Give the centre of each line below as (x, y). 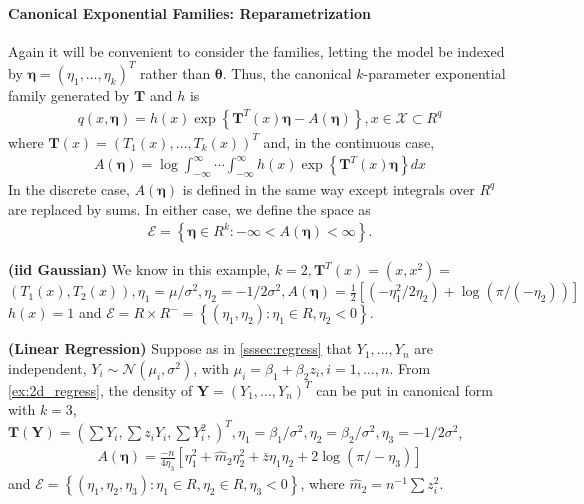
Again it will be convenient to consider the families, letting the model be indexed (256, 50)
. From (410, 367)
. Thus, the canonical (287, 72)
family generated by (69, 94)
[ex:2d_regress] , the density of (100, 389)
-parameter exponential (434, 72)
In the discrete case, (69, 188)
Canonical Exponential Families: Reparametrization (189, 12)
